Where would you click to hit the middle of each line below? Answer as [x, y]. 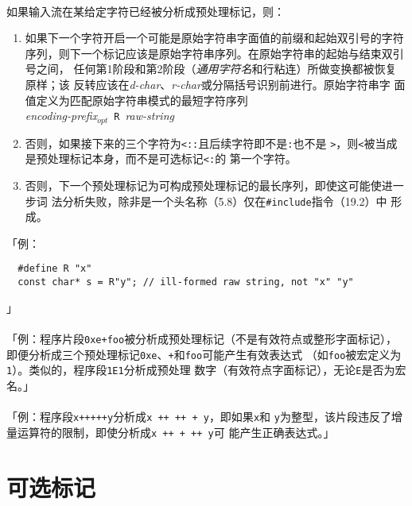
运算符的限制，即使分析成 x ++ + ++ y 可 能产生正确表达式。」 [176, 432]
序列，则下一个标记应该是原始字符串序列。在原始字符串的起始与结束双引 [214, 53]
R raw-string [144, 116]
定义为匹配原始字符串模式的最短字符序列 [142, 100]
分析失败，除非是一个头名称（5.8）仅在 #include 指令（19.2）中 [225, 201]
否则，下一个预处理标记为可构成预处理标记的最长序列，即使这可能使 [203, 185]
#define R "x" [55, 269]
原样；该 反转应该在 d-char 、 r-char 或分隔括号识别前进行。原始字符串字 [208, 84]
